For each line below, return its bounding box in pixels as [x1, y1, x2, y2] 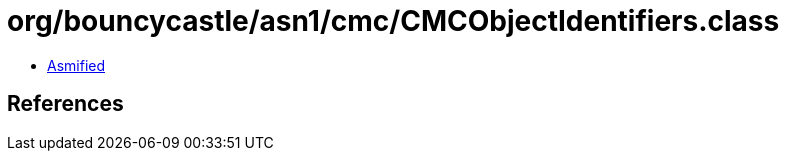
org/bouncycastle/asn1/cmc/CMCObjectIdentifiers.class [7, 4, 780, 38]
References [7, 91, 124, 117]
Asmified [47, 56, 106, 74]
